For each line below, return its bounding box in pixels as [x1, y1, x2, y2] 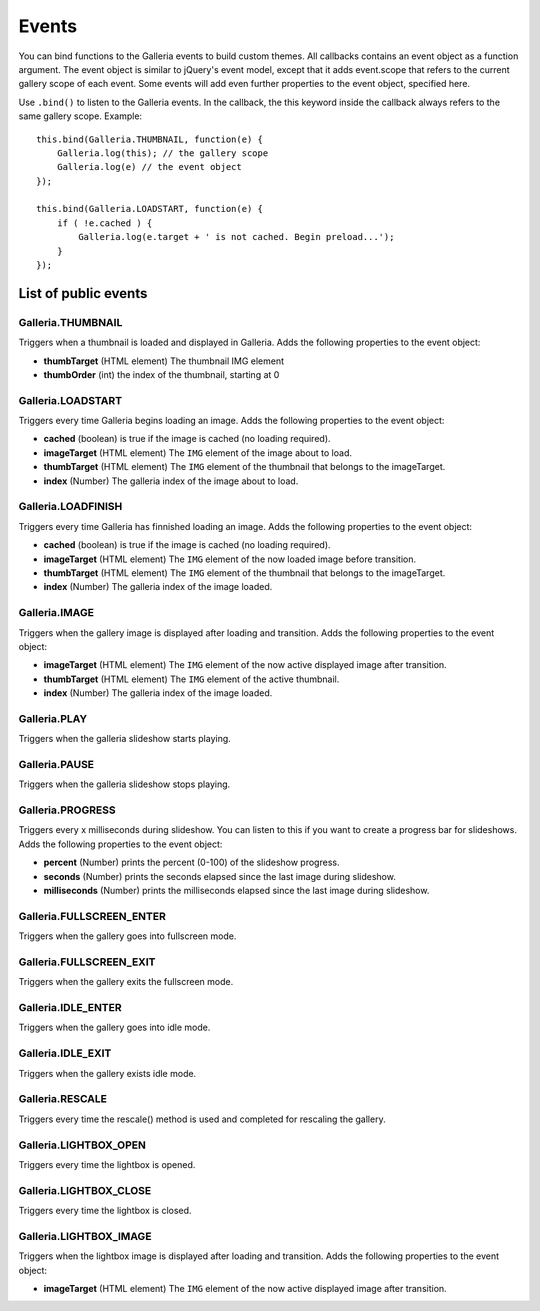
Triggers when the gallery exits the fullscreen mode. [18, 976, 234, 988]
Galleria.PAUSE [18, 757, 95, 771]
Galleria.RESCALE [18, 1092, 107, 1106]
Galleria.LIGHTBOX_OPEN [18, 1138, 147, 1152]
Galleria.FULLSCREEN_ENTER [18, 909, 167, 923]
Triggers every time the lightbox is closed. [18, 1205, 192, 1217]
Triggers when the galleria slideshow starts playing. [18, 733, 232, 745]
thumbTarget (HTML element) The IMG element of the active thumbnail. [43, 673, 340, 685]
